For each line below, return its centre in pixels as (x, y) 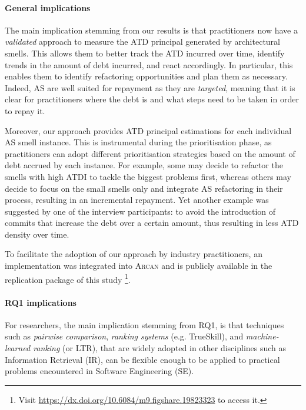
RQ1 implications (41, 302)
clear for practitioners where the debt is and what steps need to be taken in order (152, 99)
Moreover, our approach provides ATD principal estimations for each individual (148, 130)
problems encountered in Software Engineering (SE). (99, 371)
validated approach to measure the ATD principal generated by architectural (142, 41)
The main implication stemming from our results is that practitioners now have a (151, 30)
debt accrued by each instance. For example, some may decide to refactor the (144, 165)
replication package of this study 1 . (68, 278)
